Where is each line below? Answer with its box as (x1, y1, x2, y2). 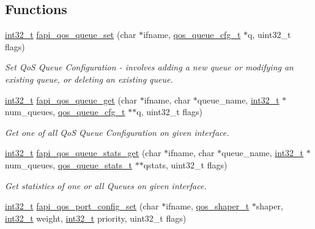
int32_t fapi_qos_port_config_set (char (5, 200, 159, 212)
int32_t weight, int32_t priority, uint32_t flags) (5, 211, 187, 224)
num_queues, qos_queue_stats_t (5, 158, 132, 171)
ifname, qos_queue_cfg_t (143, 28, 241, 41)
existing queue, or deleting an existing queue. (5, 72, 173, 85)
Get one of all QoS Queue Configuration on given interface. (5, 126, 229, 138)
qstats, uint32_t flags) (143, 158, 228, 171)
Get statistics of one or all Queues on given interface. (5, 179, 207, 192)
